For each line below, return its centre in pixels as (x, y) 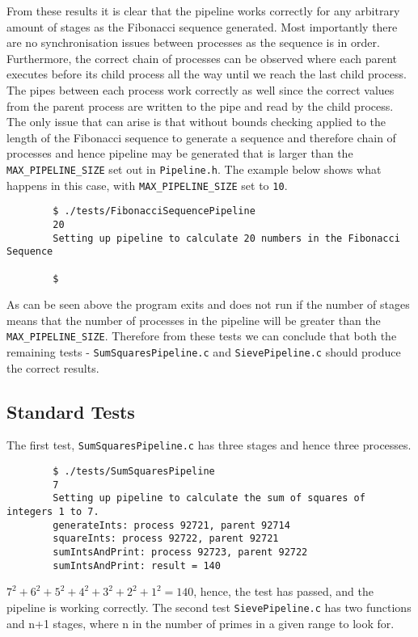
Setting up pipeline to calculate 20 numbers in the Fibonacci (226, 238)
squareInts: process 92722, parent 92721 (166, 539)
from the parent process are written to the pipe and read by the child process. (200, 105)
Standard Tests (71, 411)
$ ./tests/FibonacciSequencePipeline (154, 211)
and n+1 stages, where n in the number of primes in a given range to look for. (201, 623)
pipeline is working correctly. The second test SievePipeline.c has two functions (209, 607)
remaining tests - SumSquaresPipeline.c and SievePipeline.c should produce (204, 352)
